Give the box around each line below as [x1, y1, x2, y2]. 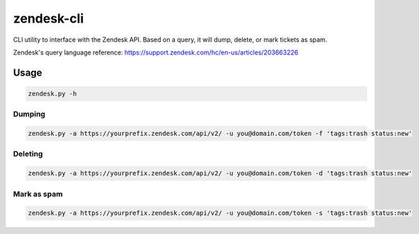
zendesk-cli [13, 11, 84, 26]
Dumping [13, 110, 46, 119]
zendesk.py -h [28, 89, 77, 98]
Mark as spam [13, 189, 63, 199]
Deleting [13, 149, 43, 159]
